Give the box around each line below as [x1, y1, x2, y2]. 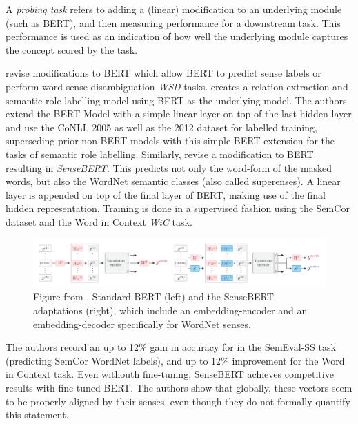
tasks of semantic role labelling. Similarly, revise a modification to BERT [6, 146, 314, 161]
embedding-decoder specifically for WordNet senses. [33, 316, 251, 331]
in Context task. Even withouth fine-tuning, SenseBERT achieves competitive [6, 367, 334, 381]
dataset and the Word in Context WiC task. [6, 214, 192, 229]
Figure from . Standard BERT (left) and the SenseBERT [33, 289, 274, 304]
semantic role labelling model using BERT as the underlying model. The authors [6, 93, 347, 107]
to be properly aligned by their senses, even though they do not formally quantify [6, 394, 350, 408]
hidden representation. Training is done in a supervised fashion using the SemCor [6, 201, 350, 215]
